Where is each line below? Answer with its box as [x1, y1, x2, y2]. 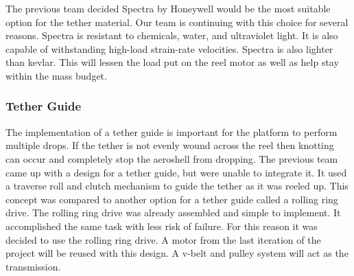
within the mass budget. [5, 68, 107, 82]
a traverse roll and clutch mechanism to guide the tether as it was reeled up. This [5, 179, 349, 193]
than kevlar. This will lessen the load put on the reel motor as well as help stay [5, 55, 339, 69]
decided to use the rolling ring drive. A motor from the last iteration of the [5, 232, 321, 246]
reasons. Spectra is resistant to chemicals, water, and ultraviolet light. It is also [5, 28, 338, 43]
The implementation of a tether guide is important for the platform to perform [5, 124, 338, 139]
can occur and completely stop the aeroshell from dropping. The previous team [5, 151, 338, 165]
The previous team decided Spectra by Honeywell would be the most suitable [5, 1, 331, 15]
